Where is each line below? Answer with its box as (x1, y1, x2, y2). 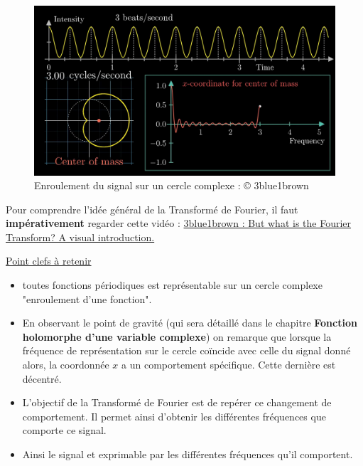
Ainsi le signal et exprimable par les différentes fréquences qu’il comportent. (22, 447, 353, 461)
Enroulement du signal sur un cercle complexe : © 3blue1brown (34, 178, 309, 193)
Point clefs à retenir (6, 253, 92, 268)
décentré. (22, 371, 62, 386)
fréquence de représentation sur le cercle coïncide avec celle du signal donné (22, 343, 351, 358)
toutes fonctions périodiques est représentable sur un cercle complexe (22, 277, 323, 292)
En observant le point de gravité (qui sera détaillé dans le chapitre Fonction (22, 315, 357, 330)
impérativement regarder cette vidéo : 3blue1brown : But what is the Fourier (6, 216, 352, 231)
